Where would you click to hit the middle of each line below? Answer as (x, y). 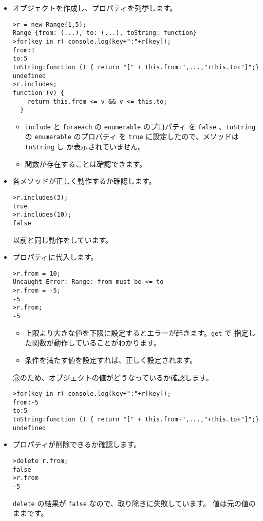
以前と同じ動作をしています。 (62, 239)
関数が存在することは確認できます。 (86, 163)
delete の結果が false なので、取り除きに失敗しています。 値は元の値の (134, 503)
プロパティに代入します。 (55, 257)
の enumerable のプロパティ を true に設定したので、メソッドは (132, 136)
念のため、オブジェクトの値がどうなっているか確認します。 (113, 377)
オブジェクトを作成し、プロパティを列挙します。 (95, 8)
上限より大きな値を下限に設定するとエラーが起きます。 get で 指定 (137, 332)
